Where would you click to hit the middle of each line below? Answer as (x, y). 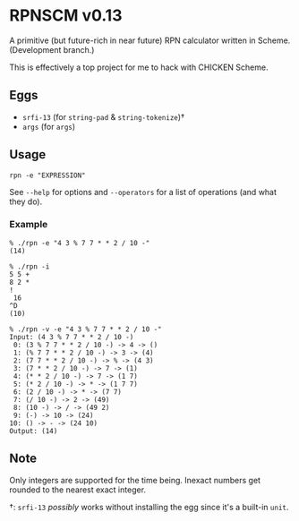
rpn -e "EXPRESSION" (48, 175)
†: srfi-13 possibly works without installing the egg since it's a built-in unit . (149, 507)
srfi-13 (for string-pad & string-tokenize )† (103, 116)
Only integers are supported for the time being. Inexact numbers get (135, 480)
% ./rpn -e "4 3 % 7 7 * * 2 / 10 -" (80, 243)
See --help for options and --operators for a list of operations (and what (143, 192)
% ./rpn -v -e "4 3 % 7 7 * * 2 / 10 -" (86, 329)
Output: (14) (34, 431)
